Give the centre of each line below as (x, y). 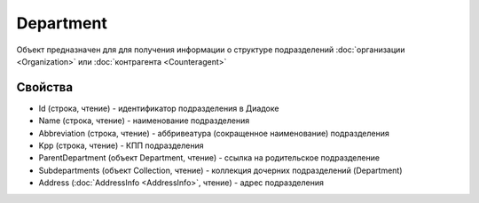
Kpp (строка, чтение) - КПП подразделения (121, 145)
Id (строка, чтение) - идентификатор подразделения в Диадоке (159, 108)
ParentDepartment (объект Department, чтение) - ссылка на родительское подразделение (209, 158)
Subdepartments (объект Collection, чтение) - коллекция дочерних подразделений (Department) (220, 170)
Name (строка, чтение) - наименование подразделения (144, 121)
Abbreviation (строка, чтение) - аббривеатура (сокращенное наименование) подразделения (214, 133)
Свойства (45, 87)
